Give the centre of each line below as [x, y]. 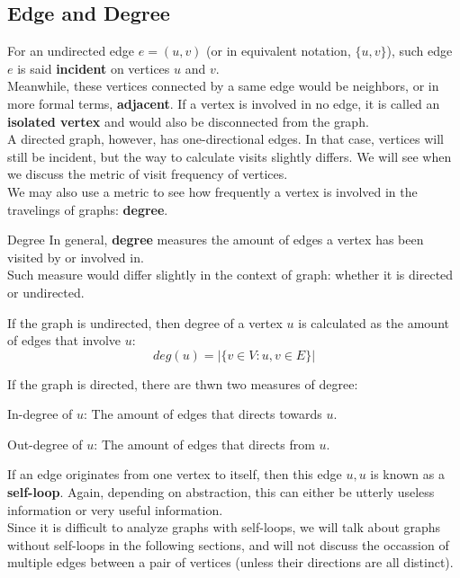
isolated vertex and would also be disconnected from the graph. [188, 121]
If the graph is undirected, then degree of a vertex [145, 322]
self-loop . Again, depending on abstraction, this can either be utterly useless [221, 492]
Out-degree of [45, 444]
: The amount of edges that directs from [204, 444]
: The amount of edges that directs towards [203, 414]
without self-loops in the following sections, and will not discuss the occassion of [228, 544]
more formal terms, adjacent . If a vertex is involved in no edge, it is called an [224, 103]
